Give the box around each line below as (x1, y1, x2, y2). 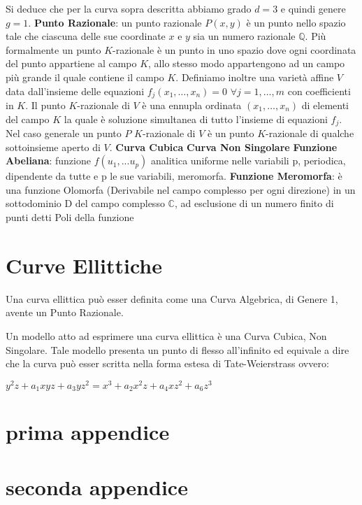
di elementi (301, 98, 349, 113)
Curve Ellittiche (6, 250, 163, 279)
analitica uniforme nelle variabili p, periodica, (151, 153, 346, 168)
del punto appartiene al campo (6, 56, 137, 71)
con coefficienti (287, 83, 351, 98)
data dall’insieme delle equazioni (6, 83, 145, 98)
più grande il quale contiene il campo (6, 69, 164, 84)
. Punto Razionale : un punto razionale (28, 15, 202, 29)
